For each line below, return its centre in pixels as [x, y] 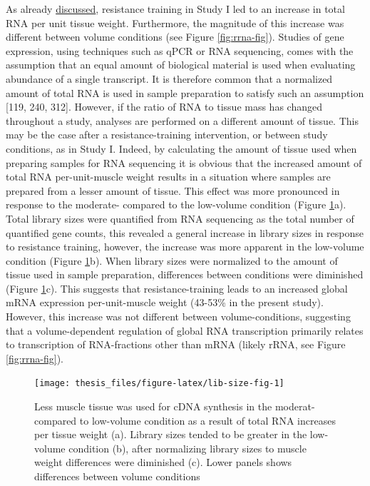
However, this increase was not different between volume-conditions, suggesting [178, 317]
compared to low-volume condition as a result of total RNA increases [185, 420]
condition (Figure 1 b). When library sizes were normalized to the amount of [172, 260]
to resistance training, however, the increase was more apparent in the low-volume [185, 247]
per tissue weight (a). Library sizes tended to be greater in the [171, 434]
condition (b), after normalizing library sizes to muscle [187, 448]
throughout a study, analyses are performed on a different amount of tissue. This [182, 120]
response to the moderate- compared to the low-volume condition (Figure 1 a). [176, 204]
